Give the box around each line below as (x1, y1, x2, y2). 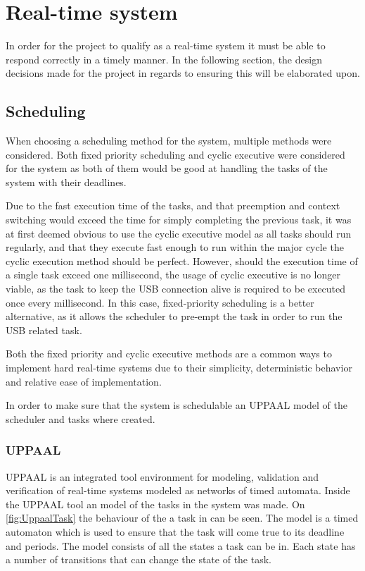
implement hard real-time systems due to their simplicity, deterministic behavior (6, 360, 352, 375)
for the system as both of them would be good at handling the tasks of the (6, 161, 328, 176)
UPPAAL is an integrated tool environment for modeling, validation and (6, 469, 319, 484)
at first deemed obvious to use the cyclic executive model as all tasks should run (6, 226, 352, 240)
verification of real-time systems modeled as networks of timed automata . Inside (6, 483, 350, 498)
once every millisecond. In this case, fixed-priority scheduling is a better (6, 295, 314, 309)
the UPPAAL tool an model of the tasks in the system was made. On (6, 496, 305, 511)
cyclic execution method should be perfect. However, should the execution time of (6, 253, 358, 268)
